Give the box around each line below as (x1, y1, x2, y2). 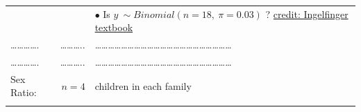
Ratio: (10, 85, 37, 100)
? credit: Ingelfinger (265, 6, 349, 21)
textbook (94, 20, 133, 35)
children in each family (94, 78, 192, 93)
